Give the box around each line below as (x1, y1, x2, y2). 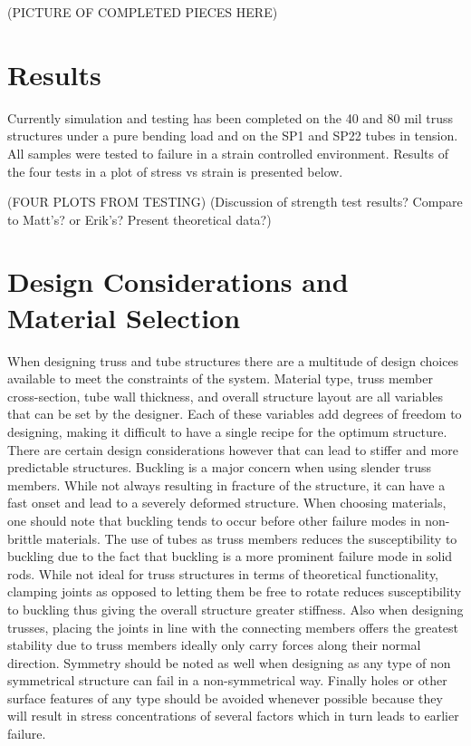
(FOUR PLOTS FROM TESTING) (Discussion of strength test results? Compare (7, 192, 463, 211)
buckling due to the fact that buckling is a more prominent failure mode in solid (7, 547, 453, 566)
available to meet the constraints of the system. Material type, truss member (7, 369, 433, 388)
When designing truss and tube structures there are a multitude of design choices (7, 351, 459, 370)
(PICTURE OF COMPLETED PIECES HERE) (7, 3, 278, 21)
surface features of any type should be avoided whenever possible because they (7, 688, 443, 707)
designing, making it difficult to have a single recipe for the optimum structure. (7, 421, 447, 441)
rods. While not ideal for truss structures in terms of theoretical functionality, (7, 564, 438, 583)
